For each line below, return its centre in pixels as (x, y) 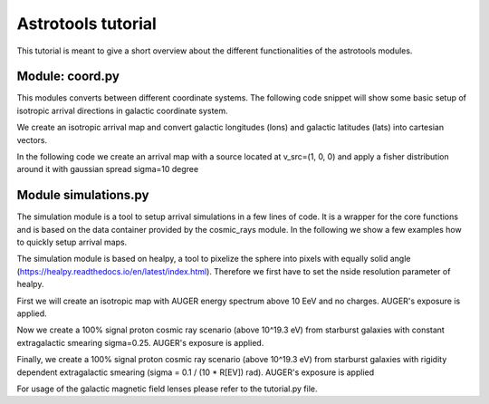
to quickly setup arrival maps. (72, 242)
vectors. (32, 139)
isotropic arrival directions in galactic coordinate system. (122, 111)
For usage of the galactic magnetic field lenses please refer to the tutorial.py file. (167, 389)
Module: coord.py (68, 77)
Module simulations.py (83, 195)
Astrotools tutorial (87, 24)
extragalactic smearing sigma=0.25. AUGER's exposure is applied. (140, 342)
